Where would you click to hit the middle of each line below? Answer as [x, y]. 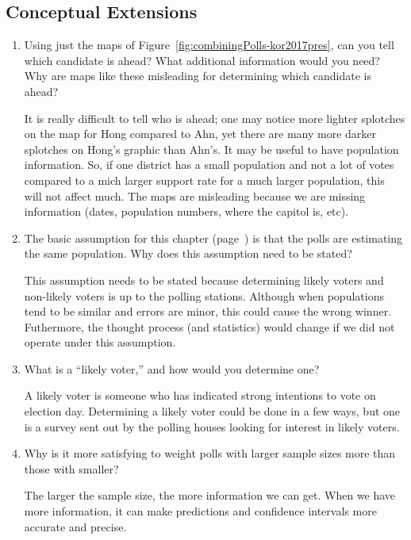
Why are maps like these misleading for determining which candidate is [198, 76]
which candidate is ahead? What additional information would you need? [202, 60]
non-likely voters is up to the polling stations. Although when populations [204, 295]
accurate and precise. [75, 526]
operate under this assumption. [100, 342]
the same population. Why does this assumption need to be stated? [188, 253]
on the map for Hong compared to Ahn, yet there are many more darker [200, 134]
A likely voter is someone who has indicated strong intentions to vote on [200, 395]
